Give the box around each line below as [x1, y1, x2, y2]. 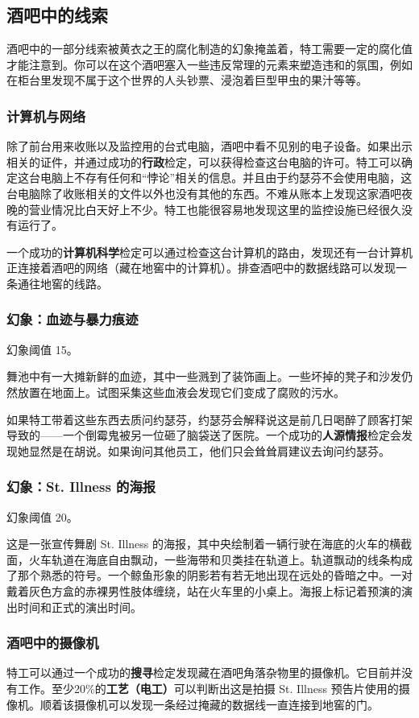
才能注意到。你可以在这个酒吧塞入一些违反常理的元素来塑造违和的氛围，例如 [6, 56, 413, 72]
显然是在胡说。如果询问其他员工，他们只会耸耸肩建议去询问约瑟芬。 [28, 442, 390, 459]
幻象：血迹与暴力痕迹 [6, 309, 139, 329]
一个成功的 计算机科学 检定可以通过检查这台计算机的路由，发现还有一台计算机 [6, 243, 413, 260]
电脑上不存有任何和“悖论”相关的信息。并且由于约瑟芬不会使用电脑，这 [39, 169, 413, 186]
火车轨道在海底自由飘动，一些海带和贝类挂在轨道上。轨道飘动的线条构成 [28, 551, 413, 567]
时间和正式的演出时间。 [17, 598, 142, 615]
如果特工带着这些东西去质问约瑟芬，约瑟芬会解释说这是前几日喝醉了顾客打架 [6, 411, 413, 427]
